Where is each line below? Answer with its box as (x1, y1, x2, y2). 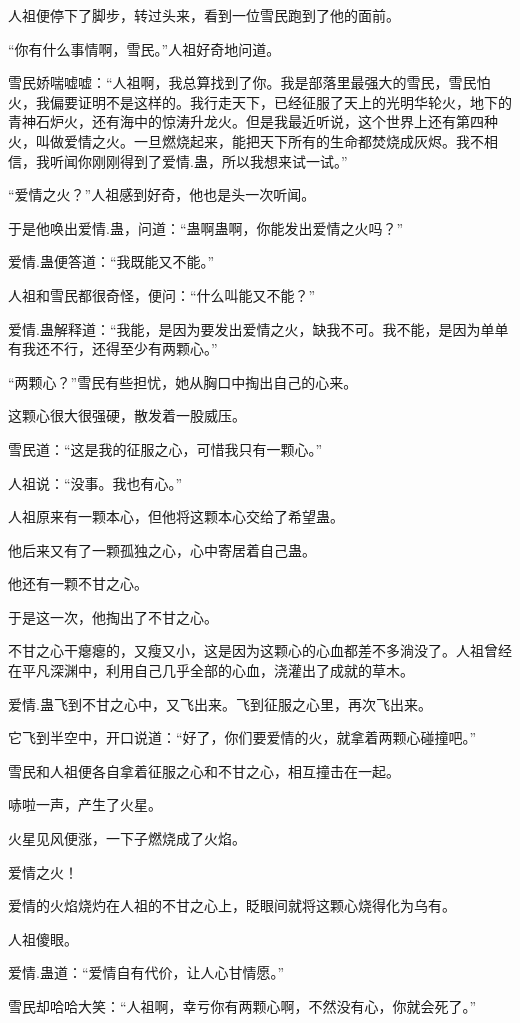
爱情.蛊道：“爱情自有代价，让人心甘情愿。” (8, 962, 285, 983)
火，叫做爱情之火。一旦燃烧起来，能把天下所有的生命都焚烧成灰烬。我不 (8, 130, 484, 151)
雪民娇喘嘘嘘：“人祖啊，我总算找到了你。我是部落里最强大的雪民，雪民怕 (8, 72, 491, 93)
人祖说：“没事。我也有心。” (8, 472, 183, 493)
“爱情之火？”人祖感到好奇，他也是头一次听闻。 (8, 184, 316, 205)
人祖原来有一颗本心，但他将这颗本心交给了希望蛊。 (8, 506, 344, 527)
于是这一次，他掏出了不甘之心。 (8, 606, 218, 627)
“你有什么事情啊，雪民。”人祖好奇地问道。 (8, 38, 281, 59)
